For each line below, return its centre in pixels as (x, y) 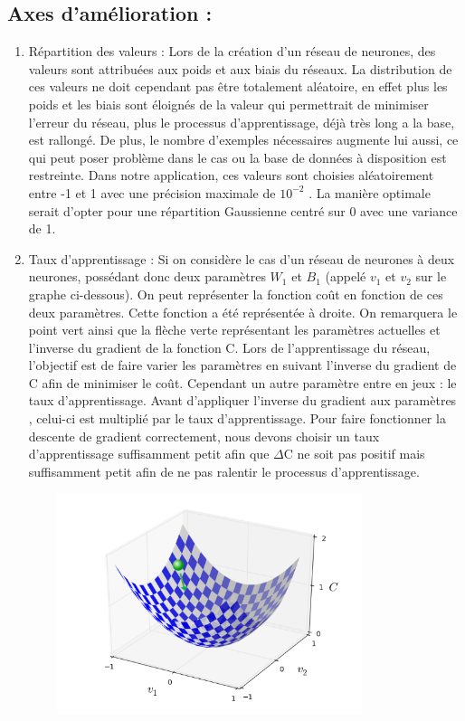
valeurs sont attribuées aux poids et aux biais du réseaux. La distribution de (240, 68)
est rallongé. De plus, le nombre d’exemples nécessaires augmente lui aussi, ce (243, 140)
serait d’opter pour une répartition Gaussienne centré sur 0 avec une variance (243, 210)
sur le (431, 276)
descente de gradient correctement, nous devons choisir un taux (204, 436)
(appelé (346, 276)
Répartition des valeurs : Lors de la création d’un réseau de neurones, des (232, 51)
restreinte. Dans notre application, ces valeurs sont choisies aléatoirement (231, 175)
